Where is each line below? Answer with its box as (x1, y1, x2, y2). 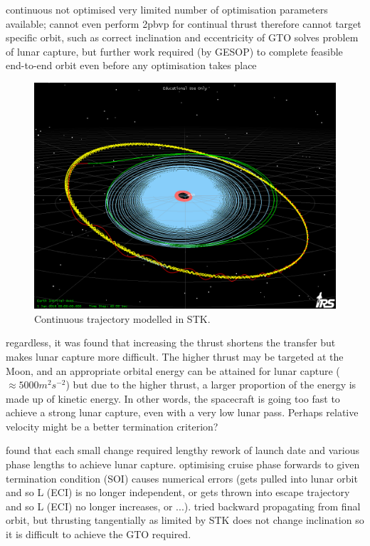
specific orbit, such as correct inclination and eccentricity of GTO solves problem (6, 30, 359, 45)
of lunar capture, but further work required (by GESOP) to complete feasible (6, 43, 343, 58)
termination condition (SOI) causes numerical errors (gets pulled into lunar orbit (6, 470, 358, 485)
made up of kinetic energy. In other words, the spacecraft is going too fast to (6, 391, 340, 406)
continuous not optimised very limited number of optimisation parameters (6, 2, 328, 16)
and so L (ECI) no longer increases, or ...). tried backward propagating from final (6, 498, 361, 513)
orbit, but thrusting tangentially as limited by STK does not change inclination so (6, 512, 364, 527)
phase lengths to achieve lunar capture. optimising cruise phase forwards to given (6, 457, 360, 472)
